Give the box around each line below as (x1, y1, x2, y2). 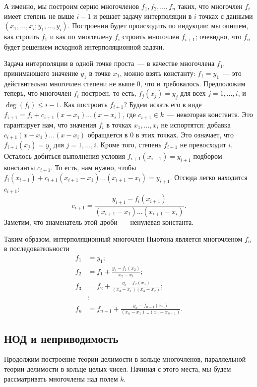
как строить (4, 31, 39, 42)
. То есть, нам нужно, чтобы (51, 162, 136, 172)
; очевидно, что (195, 31, 242, 42)
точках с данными (198, 10, 253, 21)
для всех (180, 88, 206, 98)
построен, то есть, (81, 88, 136, 98)
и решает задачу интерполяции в (93, 10, 192, 21)
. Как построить (59, 99, 108, 110)
